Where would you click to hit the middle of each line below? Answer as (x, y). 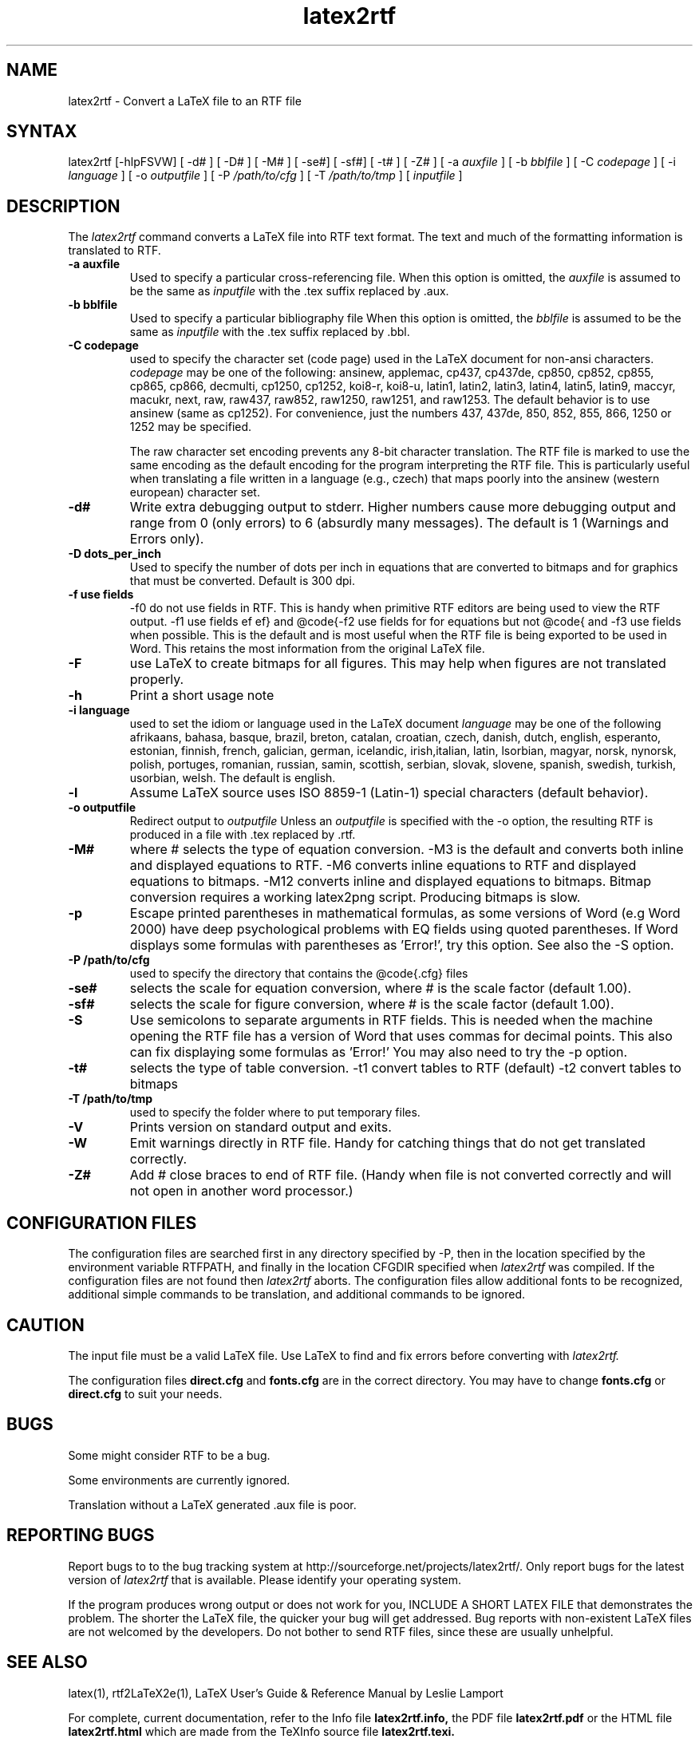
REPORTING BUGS (81, 1535)
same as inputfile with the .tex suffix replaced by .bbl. (270, 332)
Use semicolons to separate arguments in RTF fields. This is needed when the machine (391, 1020)
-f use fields (101, 595)
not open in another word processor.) (241, 1191)
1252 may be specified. (191, 427)
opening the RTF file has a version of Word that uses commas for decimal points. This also (401, 1036)
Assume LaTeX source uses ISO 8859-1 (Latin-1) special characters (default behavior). (389, 793)
